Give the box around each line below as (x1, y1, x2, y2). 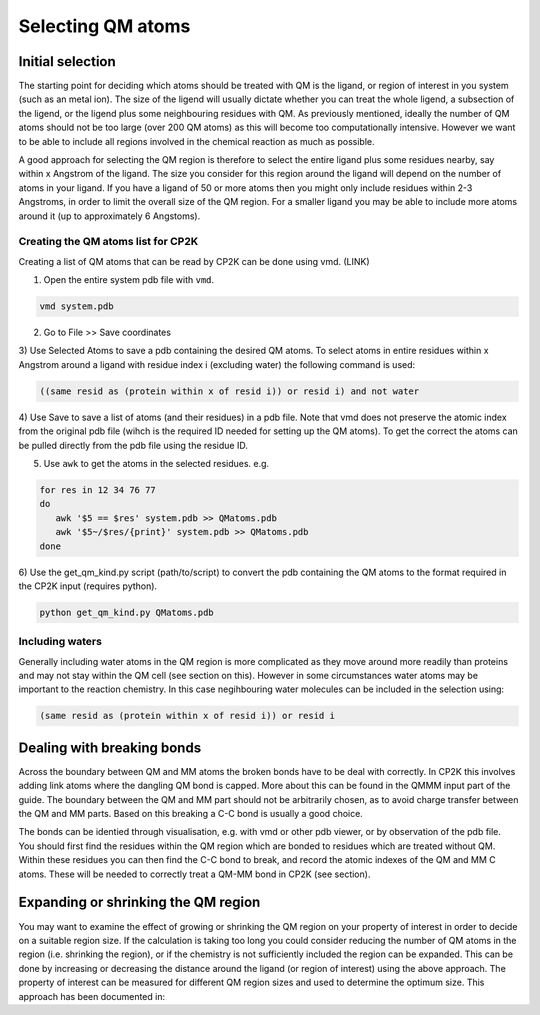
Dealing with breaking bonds (18, 739, 202, 756)
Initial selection (18, 53, 117, 70)
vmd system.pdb (39, 301, 114, 312)
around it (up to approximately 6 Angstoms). (18, 210, 201, 222)
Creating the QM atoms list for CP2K (18, 235, 199, 249)
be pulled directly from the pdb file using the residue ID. (18, 439, 249, 451)
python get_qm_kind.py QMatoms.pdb (39, 606, 214, 618)
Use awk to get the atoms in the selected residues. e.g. (43, 458, 270, 469)
